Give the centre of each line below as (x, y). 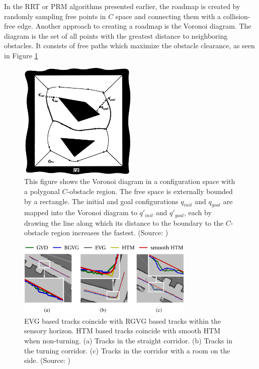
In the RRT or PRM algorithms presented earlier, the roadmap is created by (122, 6)
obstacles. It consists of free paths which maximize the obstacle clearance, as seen (129, 45)
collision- (237, 16)
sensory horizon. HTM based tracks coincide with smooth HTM (122, 331)
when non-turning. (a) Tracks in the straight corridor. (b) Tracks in (128, 341)
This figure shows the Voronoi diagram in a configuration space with (130, 181)
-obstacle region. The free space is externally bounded (150, 191)
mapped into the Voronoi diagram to (81, 212)
